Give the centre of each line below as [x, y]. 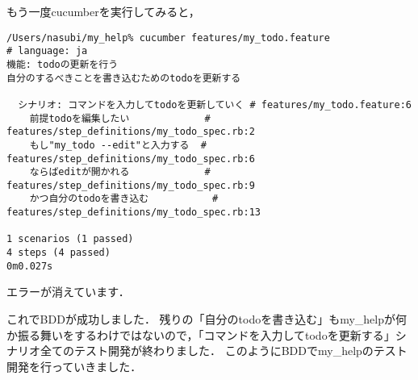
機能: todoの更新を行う [63, 64]
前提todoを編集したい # [120, 118]
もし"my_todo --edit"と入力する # [118, 145]
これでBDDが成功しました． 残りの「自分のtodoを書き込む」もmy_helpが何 [207, 319]
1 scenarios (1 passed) [70, 239]
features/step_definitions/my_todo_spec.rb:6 [131, 159]
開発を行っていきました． [74, 366]
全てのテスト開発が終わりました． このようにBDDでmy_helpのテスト [224, 351]
